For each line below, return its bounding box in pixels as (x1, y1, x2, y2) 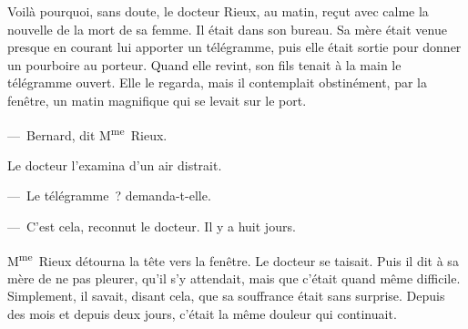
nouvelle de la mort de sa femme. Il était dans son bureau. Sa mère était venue (7, 19, 447, 38)
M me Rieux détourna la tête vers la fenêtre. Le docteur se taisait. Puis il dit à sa (7, 248, 459, 270)
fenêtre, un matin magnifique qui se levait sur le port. (7, 90, 307, 109)
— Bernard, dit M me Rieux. (7, 122, 168, 144)
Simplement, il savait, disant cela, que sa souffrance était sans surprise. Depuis (7, 286, 445, 305)
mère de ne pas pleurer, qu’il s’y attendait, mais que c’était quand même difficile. (7, 268, 461, 287)
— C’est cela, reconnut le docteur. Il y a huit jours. (7, 217, 296, 235)
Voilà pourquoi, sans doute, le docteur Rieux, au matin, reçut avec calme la (7, 2, 429, 20)
